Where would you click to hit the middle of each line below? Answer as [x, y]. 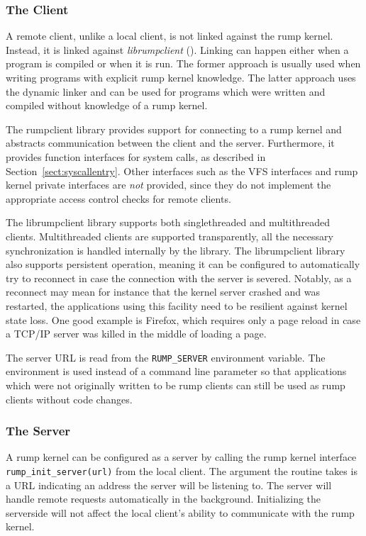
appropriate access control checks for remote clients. [118, 198]
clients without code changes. [69, 399]
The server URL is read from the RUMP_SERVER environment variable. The [166, 357]
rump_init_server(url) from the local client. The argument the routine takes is [182, 470]
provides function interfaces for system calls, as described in [136, 156]
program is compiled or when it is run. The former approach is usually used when [183, 63]
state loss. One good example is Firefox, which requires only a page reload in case [183, 319]
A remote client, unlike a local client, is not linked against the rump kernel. [170, 36]
